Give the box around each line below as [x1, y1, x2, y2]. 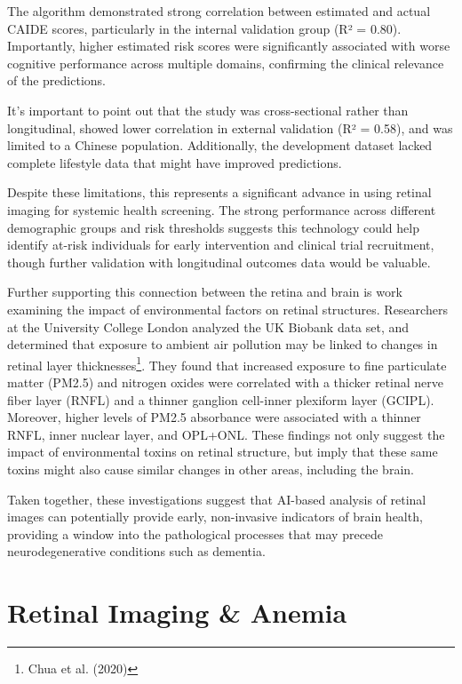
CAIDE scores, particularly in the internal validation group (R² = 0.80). [7, 19, 402, 37]
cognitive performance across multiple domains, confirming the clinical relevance [7, 53, 444, 72]
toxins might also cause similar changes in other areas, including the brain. [7, 459, 414, 478]
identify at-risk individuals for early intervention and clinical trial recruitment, [7, 235, 434, 254]
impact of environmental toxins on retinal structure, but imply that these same [7, 442, 438, 461]
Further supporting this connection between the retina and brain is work [7, 282, 402, 301]
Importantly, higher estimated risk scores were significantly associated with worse [7, 36, 450, 55]
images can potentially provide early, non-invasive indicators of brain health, [7, 507, 423, 526]
